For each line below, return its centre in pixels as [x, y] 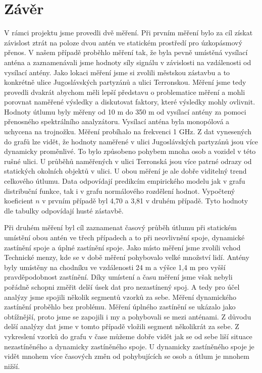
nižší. [12, 366]
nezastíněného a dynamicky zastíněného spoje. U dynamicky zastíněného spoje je [129, 346]
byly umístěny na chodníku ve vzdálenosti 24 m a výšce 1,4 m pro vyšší [115, 267]
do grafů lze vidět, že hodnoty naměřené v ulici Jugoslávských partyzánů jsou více [131, 141]
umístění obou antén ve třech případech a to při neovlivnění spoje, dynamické [124, 237]
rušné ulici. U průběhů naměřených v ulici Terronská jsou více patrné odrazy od [128, 161]
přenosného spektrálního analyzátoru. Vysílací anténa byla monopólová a [117, 121]
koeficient [19, 201]
